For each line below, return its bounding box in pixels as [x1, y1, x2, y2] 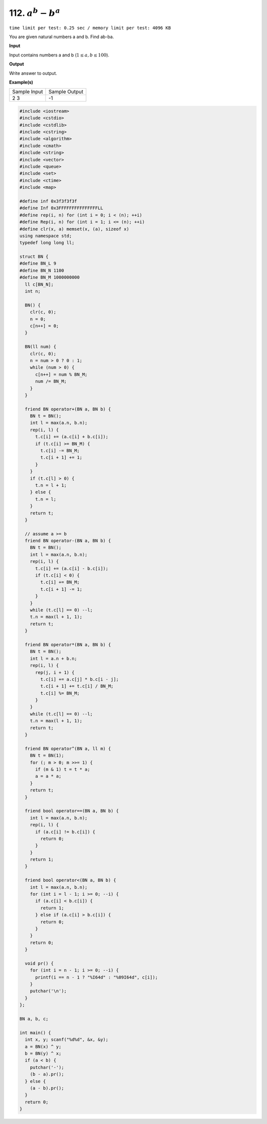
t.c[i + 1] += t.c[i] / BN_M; [40, 683, 114, 689]
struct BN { [19, 254, 49, 259]
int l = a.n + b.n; [30, 656, 78, 661]
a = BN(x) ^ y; [25, 1044, 62, 1049]
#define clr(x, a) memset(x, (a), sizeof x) [19, 226, 130, 232]
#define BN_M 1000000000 [19, 275, 80, 280]
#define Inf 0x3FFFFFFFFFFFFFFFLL [19, 205, 103, 211]
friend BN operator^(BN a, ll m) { [25, 746, 111, 751]
